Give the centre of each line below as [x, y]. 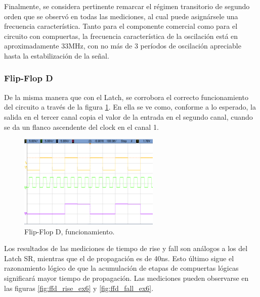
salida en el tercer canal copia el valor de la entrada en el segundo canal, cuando [128, 116]
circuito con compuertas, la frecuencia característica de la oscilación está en [121, 36]
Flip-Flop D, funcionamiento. [70, 231]
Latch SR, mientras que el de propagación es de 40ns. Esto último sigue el [119, 258]
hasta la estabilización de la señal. [57, 55]
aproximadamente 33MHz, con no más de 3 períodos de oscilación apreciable [123, 46]
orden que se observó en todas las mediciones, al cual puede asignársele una [121, 16]
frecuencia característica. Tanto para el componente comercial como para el [121, 26]
